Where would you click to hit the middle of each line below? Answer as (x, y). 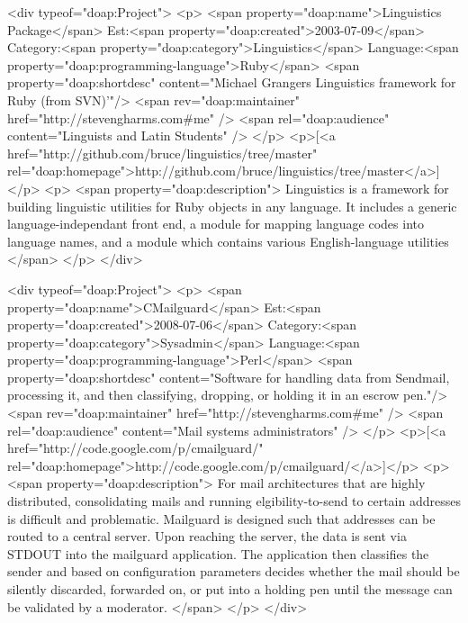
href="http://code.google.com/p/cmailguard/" (135, 448)
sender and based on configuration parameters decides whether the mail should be (234, 571)
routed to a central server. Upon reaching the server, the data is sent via (207, 536)
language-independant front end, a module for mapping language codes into (216, 224)
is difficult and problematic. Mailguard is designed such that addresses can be (221, 518)
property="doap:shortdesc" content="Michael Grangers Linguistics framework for (232, 82)
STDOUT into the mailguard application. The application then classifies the (218, 553)
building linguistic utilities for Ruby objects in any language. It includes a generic (232, 206)
